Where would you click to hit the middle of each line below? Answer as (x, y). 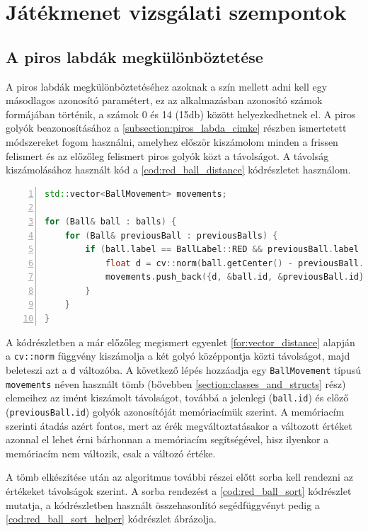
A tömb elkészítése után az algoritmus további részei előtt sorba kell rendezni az (179, 477)
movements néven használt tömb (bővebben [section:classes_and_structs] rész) (176, 383)
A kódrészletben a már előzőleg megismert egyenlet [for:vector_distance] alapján (180, 342)
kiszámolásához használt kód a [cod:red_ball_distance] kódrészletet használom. (178, 170)
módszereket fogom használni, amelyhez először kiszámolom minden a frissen (172, 141)
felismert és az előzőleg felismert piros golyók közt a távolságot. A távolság (167, 155)
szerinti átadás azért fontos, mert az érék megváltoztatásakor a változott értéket (179, 425)
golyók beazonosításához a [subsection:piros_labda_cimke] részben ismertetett (176, 128)
